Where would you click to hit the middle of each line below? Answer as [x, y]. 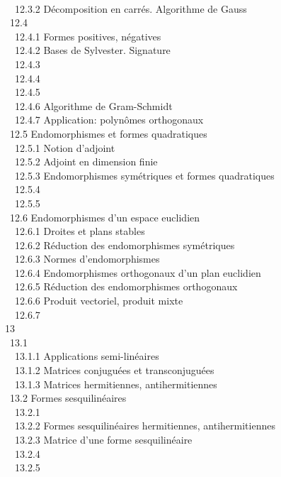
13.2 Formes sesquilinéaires [68, 398]
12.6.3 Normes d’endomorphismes [87, 259]
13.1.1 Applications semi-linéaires [87, 356]
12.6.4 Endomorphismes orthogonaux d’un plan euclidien [138, 272]
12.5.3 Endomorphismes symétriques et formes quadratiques [144, 175]
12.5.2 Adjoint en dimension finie [86, 161]
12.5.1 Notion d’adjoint [65, 147]
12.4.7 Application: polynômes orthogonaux [109, 120]
